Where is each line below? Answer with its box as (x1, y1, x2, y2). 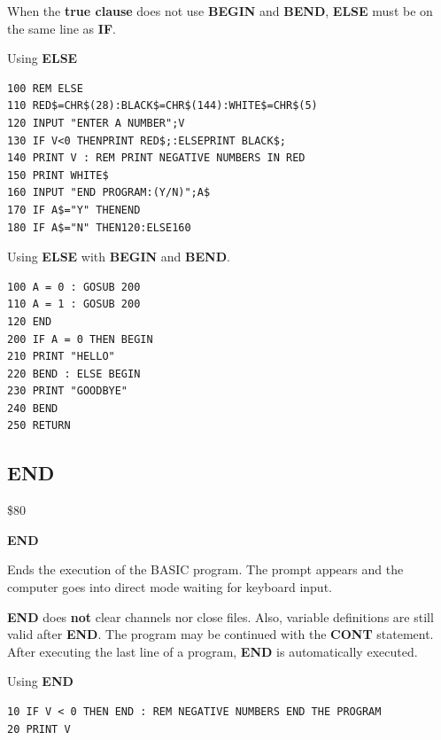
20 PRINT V (7, 722, 71, 736)
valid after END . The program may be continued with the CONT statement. (7, 625, 434, 643)
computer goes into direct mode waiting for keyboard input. (7, 578, 332, 596)
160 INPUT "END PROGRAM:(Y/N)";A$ (7, 186, 211, 199)
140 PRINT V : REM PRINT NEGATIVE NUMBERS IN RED (7, 152, 306, 165)
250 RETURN (7, 419, 71, 432)
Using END (7, 672, 73, 690)
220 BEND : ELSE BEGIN (7, 367, 141, 380)
